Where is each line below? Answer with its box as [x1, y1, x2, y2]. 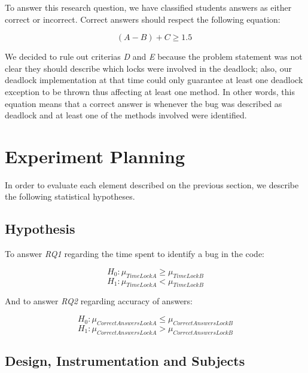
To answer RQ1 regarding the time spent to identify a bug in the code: [5, 247, 265, 260]
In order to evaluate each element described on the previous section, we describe [5, 178, 299, 191]
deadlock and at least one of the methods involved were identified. [5, 109, 247, 121]
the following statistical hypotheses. [5, 190, 135, 203]
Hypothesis [5, 219, 75, 238]
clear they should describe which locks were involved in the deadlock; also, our [5, 62, 292, 74]
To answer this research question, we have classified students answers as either [5, 1, 292, 13]
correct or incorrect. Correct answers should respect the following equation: [5, 13, 280, 25]
